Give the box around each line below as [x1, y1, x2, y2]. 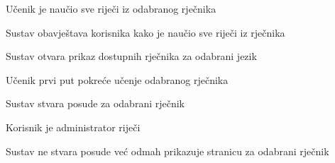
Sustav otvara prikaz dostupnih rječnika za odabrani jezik [6, 49, 257, 64]
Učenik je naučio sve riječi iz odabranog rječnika [6, 1, 216, 16]
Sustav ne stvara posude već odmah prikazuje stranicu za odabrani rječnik [6, 143, 329, 158]
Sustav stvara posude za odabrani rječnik [6, 96, 185, 111]
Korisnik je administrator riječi [6, 119, 141, 134]
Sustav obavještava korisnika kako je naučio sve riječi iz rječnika [6, 25, 285, 40]
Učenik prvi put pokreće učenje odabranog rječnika [6, 72, 229, 87]
